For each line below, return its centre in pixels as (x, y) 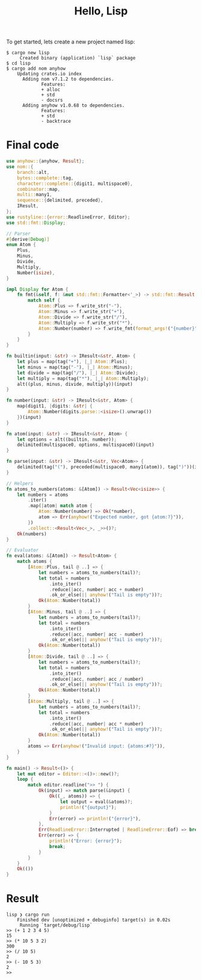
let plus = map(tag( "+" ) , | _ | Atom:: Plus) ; (72, 362)
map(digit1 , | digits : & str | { (55, 406)
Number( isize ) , (36, 273)
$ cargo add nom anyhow (36, 69)
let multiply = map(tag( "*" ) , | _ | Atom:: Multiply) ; (83, 378)
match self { (44, 300)
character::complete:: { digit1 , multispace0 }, (75, 184)
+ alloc (51, 90)
